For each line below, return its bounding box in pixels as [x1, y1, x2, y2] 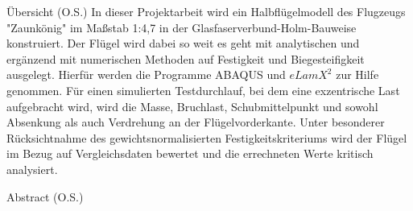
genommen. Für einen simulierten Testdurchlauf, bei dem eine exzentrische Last [6, 81, 400, 98]
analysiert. [6, 160, 58, 177]
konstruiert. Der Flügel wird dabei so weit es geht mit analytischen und [6, 35, 360, 52]
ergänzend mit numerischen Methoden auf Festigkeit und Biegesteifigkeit [6, 50, 365, 67]
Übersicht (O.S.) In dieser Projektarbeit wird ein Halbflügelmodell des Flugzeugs [6, 3, 406, 19]
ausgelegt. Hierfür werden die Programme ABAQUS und [6, 66, 286, 83]
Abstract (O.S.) [6, 188, 84, 205]
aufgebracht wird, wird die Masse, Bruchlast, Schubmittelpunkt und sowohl [6, 97, 378, 114]
